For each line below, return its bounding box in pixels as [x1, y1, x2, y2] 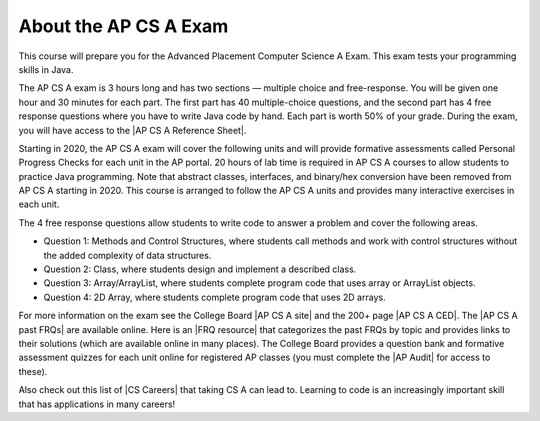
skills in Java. [18, 63, 74, 75]
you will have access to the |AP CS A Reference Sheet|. [18, 124, 247, 136]
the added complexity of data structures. [43, 249, 212, 261]
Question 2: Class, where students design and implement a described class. [43, 263, 357, 275]
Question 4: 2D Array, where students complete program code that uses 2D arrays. [43, 291, 386, 303]
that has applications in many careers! [18, 398, 176, 410]
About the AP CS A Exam [18, 15, 229, 37]
